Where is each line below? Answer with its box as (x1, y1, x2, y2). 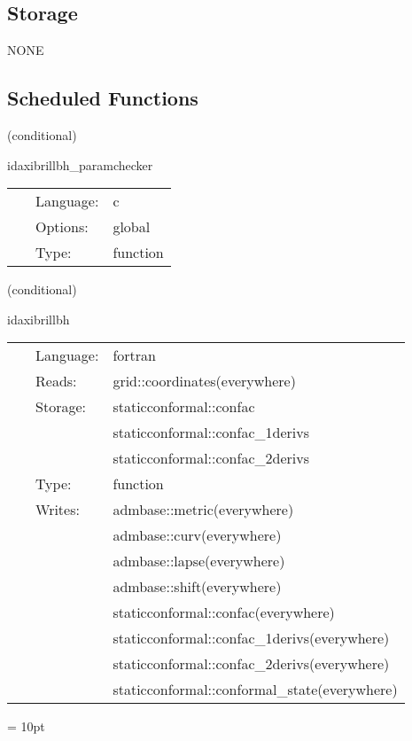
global (113, 216, 151, 238)
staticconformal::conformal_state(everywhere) (113, 679, 398, 700)
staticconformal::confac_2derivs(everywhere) (113, 653, 390, 675)
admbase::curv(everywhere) (113, 525, 282, 546)
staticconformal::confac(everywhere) (113, 602, 335, 623)
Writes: (35, 499, 80, 520)
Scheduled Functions (7, 84, 198, 112)
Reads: (35, 370, 77, 392)
